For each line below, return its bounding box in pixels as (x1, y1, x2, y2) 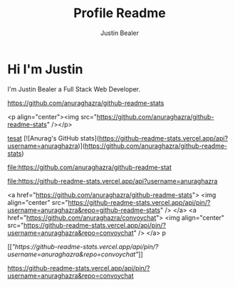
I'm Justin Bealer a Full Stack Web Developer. (7, 84, 141, 94)
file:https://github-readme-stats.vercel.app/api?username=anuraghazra (7, 176, 218, 185)
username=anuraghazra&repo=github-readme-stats (7, 206, 161, 214)
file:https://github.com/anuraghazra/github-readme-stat (7, 163, 172, 171)
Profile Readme (73, 5, 166, 21)
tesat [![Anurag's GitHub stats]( (7, 134, 100, 142)
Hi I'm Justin (7, 61, 83, 77)
